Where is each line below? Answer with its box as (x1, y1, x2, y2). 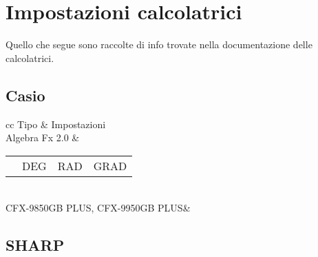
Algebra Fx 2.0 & (6, 130, 80, 145)
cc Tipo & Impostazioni (6, 116, 106, 131)
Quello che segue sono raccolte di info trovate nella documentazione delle (6, 37, 312, 52)
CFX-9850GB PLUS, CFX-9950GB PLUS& (6, 201, 191, 215)
